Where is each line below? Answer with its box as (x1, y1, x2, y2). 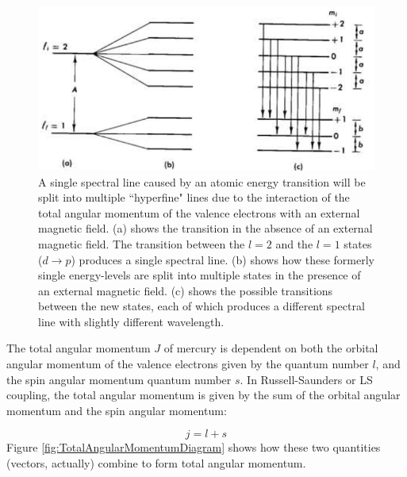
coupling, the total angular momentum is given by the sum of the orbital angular (6, 387, 401, 403)
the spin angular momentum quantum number (6, 371, 232, 387)
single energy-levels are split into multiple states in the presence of (38, 267, 361, 283)
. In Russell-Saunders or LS (240, 371, 373, 387)
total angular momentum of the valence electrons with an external (38, 204, 360, 221)
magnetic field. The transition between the (38, 235, 245, 252)
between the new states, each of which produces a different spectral (38, 298, 365, 314)
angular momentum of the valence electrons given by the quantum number (6, 356, 369, 372)
